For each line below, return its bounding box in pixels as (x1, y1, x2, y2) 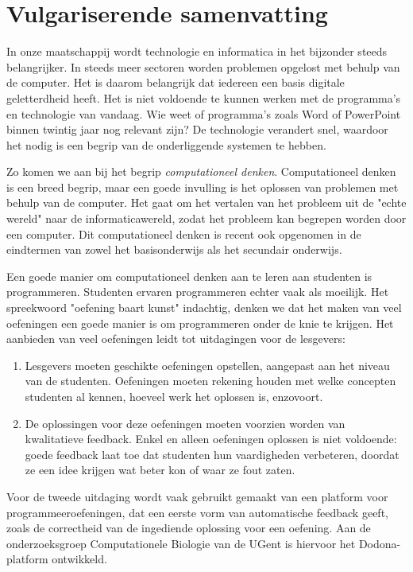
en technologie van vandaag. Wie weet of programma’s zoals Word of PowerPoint (6, 105, 401, 122)
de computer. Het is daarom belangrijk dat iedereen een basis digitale (6, 74, 345, 91)
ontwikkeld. (52, 551, 107, 567)
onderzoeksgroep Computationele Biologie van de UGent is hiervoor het (6, 535, 356, 551)
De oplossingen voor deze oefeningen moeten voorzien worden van (25, 414, 345, 431)
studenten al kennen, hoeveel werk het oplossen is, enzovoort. (25, 388, 323, 404)
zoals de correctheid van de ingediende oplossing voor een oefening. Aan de (6, 519, 371, 536)
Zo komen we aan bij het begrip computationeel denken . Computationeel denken (6, 163, 396, 180)
